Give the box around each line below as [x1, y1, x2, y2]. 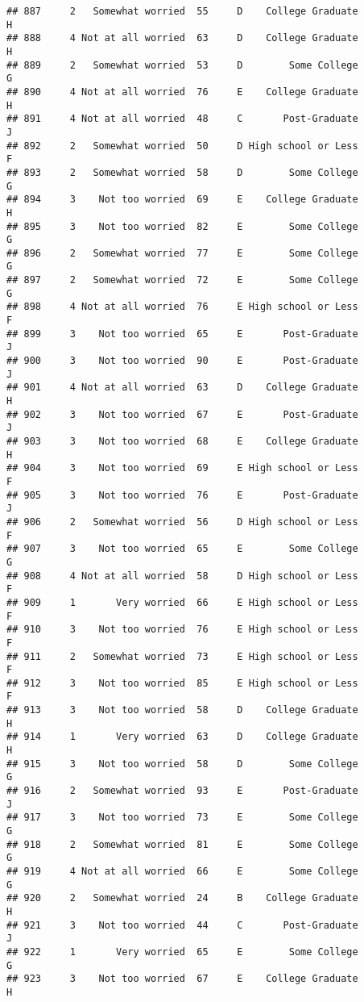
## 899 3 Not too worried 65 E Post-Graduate [6, 328, 358, 340]
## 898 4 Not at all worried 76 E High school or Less [6, 301, 358, 313]
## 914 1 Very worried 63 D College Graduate [6, 731, 358, 743]
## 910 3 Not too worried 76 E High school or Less [6, 624, 358, 636]
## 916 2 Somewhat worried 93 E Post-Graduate [6, 785, 358, 797]
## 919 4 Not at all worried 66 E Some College [6, 866, 358, 877]
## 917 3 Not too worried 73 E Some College [6, 812, 358, 824]
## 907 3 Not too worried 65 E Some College [6, 543, 358, 555]
